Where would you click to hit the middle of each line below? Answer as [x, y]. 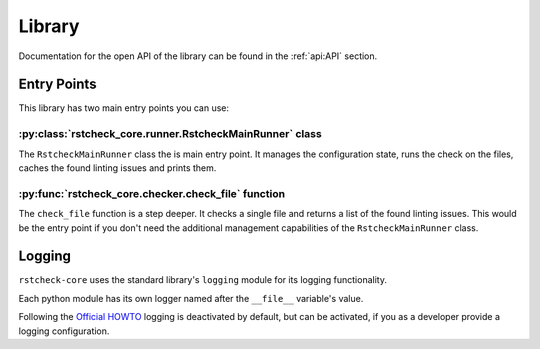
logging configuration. [64, 331]
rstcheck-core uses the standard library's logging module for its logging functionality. [202, 280]
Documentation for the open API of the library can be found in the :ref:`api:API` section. [198, 56]
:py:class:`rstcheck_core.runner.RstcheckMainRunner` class [170, 134]
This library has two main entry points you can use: [124, 108]
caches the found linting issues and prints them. [117, 167]
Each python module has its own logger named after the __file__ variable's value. [191, 298]
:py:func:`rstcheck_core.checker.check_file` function [151, 193]
